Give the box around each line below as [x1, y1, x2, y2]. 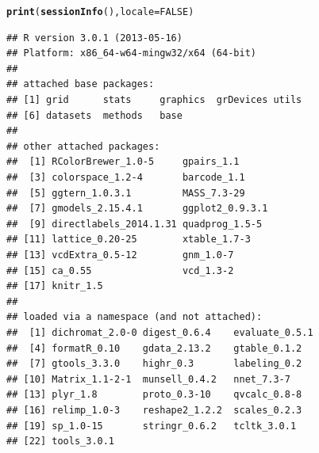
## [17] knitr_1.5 [6, 280, 103, 292]
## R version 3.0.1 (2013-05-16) [6, 32, 183, 44]
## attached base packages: [6, 78, 155, 90]
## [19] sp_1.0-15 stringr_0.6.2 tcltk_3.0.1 [6, 420, 297, 432]
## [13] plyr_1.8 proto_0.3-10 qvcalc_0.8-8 [6, 389, 302, 401]
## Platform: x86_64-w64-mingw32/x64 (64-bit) [6, 48, 256, 59]
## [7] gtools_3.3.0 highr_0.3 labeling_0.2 [6, 358, 302, 370]
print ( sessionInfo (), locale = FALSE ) [6, 6, 194, 17]
